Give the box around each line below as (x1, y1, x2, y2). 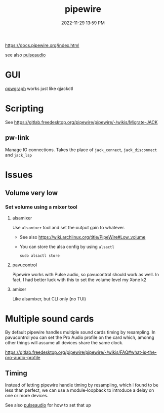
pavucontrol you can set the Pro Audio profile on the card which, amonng (5, 334, 155, 340)
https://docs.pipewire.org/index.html (5, 42, 80, 48)
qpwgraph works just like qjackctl (5, 85, 73, 91)
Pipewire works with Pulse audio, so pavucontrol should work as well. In (12, 271, 159, 277)
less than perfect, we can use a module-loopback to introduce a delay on (5, 387, 154, 393)
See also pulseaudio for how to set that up (5, 402, 91, 408)
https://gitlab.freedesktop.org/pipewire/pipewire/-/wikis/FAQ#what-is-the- (5, 349, 157, 355)
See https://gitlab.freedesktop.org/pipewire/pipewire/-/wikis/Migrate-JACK (5, 119, 158, 125)
